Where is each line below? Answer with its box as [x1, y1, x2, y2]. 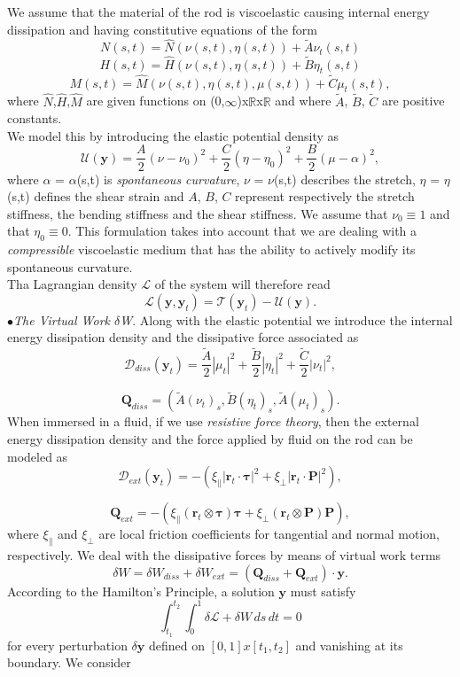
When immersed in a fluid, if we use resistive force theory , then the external [7, 412, 419, 431]
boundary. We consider [7, 653, 131, 672]
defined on [148, 635, 205, 654]
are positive [381, 91, 445, 110]
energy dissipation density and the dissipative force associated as [7, 328, 359, 346]
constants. [7, 109, 62, 128]
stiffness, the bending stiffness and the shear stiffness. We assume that [7, 204, 388, 222]
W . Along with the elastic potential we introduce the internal [120, 310, 453, 329]
